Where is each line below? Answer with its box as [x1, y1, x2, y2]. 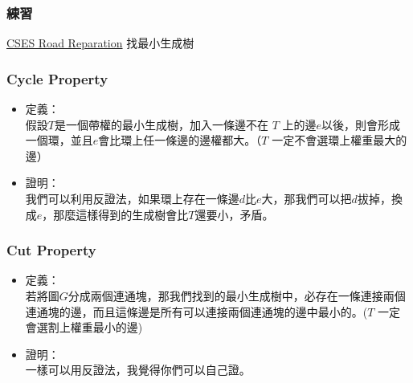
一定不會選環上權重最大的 [272, 132, 407, 149]
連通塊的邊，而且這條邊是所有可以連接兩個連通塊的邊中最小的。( [25, 303, 368, 320]
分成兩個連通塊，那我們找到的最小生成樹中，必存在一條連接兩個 [67, 287, 406, 304]
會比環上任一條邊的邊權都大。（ [98, 132, 262, 149]
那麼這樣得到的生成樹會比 [53, 206, 189, 222]
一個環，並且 [25, 132, 93, 149]
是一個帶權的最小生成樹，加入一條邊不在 [54, 116, 268, 132]
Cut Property [6, 240, 96, 260]
